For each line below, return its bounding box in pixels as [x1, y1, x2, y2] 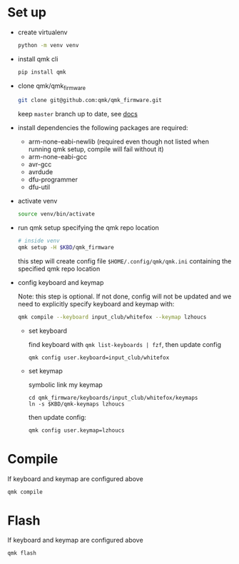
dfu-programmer [28, 176, 78, 184]
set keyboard [28, 326, 68, 335]
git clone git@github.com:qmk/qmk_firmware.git [17, 97, 162, 104]
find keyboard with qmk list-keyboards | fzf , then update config [28, 340, 221, 348]
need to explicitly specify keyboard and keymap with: [17, 299, 175, 308]
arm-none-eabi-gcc [28, 153, 88, 161]
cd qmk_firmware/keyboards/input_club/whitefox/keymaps [28, 394, 198, 401]
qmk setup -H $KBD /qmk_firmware [17, 244, 114, 251]
